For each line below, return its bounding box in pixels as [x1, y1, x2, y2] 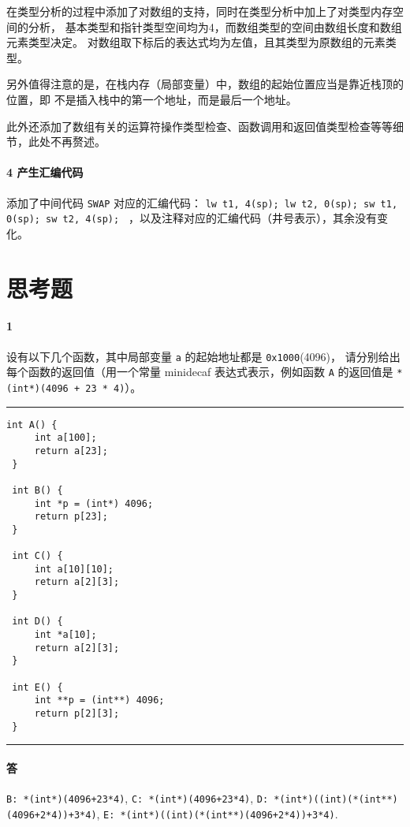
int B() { [12, 484, 63, 496]
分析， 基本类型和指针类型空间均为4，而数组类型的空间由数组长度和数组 [28, 18, 402, 35]
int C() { [12, 550, 63, 562]
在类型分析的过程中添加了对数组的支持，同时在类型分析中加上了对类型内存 [6, 3, 393, 19]
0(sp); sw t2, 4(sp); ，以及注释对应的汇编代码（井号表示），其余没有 [6, 210, 378, 226]
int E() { [12, 681, 63, 693]
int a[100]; [34, 432, 97, 444]
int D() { [12, 616, 63, 628]
